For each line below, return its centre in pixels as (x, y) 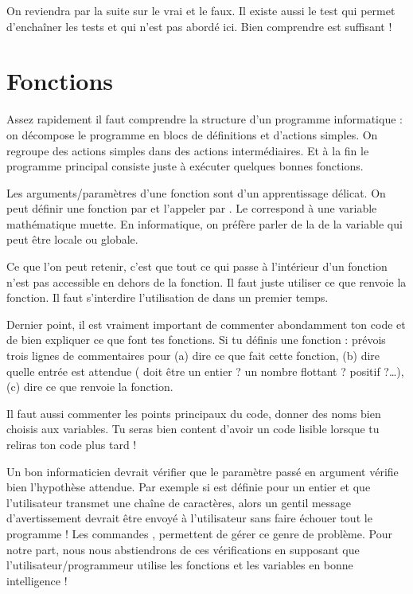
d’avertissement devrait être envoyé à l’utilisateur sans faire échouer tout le (189, 518)
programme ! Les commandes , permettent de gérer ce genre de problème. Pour (199, 533)
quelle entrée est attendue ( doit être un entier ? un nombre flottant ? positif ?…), (205, 371)
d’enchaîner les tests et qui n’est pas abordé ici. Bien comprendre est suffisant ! (199, 26)
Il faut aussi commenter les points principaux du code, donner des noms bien (194, 413)
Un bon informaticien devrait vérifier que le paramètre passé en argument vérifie (203, 471)
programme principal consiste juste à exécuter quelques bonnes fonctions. (185, 166)
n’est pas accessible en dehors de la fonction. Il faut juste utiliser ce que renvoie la (206, 281)
